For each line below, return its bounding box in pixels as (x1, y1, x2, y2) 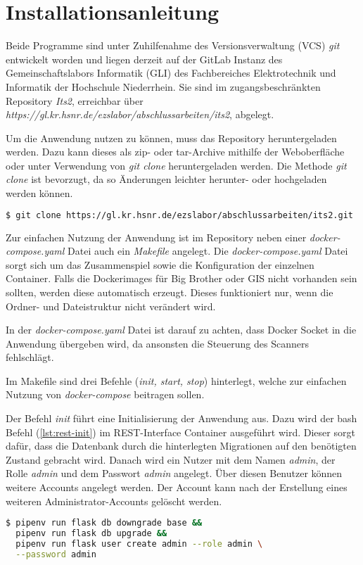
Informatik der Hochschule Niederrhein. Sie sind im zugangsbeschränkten (6, 79, 321, 94)
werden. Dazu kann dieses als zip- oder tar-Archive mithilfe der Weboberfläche (6, 144, 345, 159)
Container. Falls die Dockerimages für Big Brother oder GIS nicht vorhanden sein (6, 271, 357, 286)
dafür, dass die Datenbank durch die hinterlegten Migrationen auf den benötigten (6, 438, 357, 453)
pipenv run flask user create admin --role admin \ (15, 538, 263, 549)
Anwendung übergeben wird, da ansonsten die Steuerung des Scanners (6, 336, 310, 350)
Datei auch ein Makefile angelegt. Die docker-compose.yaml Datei (68, 243, 348, 258)
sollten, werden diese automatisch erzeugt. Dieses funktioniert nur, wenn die (6, 284, 333, 299)
